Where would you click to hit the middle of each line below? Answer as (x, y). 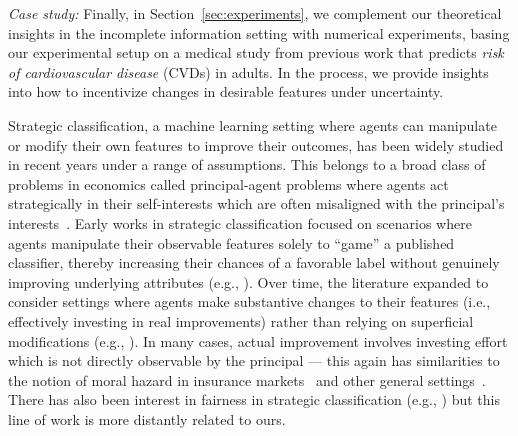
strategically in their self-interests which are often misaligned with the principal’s (256, 203)
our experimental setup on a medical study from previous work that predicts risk (256, 52)
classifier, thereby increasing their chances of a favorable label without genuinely (254, 262)
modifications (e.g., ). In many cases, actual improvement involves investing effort (258, 340)
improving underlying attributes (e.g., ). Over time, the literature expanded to (248, 281)
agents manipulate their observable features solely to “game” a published (231, 242)
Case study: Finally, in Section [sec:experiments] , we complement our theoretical (255, 13)
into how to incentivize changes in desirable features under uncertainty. (226, 91)
